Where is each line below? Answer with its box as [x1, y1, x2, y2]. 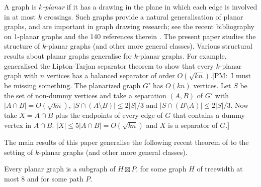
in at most [4, 11, 36, 22]
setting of [4, 146, 33, 157]
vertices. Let [193, 80, 231, 91]
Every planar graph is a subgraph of [4, 163, 116, 174]
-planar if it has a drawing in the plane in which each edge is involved [42, 2, 257, 12]
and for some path [27, 173, 83, 183]
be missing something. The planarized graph [4, 80, 141, 91]
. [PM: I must [210, 70, 251, 81]
